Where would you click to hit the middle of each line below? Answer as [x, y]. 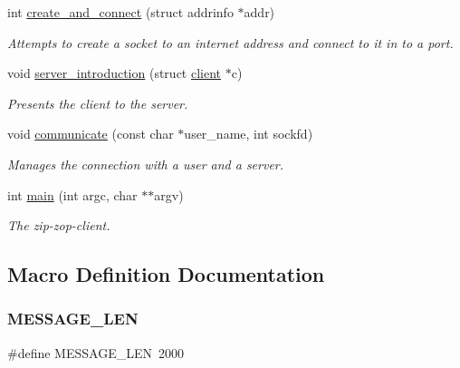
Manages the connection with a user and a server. [146, 164]
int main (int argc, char [72, 194]
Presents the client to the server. [98, 103]
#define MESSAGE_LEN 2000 [96, 352]
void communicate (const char [91, 134]
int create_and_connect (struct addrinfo [120, 12]
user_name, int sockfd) [249, 134]
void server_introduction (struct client [115, 73]
